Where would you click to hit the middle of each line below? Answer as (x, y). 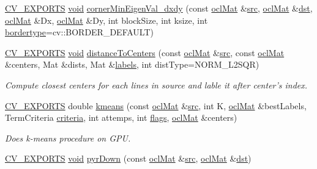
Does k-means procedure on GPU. (68, 138)
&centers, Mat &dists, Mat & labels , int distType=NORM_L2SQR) (132, 64)
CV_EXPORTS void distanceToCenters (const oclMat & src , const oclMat (145, 52)
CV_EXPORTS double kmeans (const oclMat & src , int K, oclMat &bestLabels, (156, 105)
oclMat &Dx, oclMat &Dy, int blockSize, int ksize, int (106, 20)
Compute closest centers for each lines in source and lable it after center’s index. (156, 84)
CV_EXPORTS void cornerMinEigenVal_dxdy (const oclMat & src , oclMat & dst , (159, 8)
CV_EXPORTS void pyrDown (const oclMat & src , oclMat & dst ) (128, 158)
